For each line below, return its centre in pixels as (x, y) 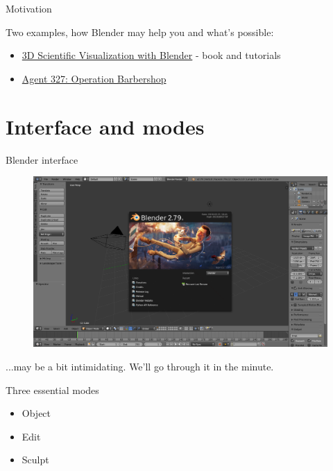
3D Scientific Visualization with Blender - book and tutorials (151, 55)
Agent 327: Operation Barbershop (94, 78)
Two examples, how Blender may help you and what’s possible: (140, 32)
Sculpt (35, 460)
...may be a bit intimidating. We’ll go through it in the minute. (140, 367)
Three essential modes (52, 389)
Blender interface (42, 159)
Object (36, 413)
